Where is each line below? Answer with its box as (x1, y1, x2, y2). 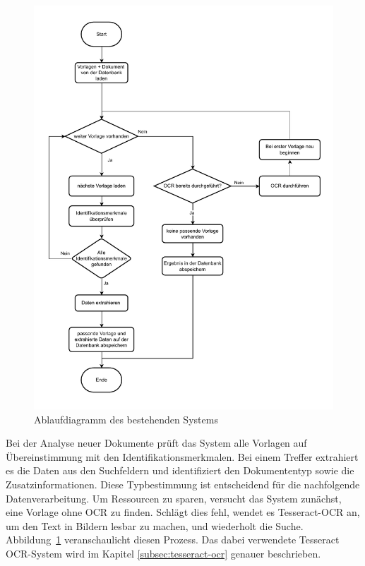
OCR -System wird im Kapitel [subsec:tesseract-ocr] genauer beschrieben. (6, 546, 321, 560)
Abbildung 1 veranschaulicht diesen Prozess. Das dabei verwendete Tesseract (6, 532, 340, 547)
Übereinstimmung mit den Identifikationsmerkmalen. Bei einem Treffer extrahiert (6, 449, 359, 464)
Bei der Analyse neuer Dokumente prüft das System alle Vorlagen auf (6, 435, 307, 450)
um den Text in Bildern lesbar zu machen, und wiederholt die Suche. (6, 518, 304, 533)
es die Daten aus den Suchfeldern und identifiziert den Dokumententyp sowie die (6, 463, 354, 478)
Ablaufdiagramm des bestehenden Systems (34, 411, 218, 426)
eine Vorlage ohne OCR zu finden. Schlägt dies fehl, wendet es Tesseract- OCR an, (6, 505, 360, 519)
